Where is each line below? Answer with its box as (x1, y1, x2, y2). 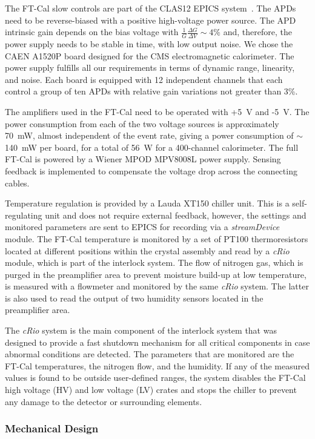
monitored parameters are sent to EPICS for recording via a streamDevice (5, 220, 280, 233)
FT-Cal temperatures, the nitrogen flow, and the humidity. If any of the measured (5, 359, 310, 372)
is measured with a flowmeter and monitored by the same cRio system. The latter (5, 280, 309, 292)
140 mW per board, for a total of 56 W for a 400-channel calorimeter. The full (5, 140, 299, 153)
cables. (5, 176, 30, 189)
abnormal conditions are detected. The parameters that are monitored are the (5, 348, 294, 360)
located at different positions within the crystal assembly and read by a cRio (5, 244, 290, 257)
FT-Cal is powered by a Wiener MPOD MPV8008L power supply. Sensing (5, 153, 281, 165)
